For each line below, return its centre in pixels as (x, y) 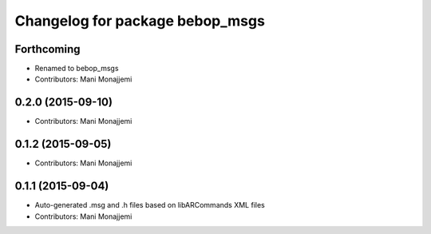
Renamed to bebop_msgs (77, 69)
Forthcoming (47, 49)
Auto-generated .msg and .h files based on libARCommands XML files (150, 205)
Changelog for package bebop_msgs (140, 21)
